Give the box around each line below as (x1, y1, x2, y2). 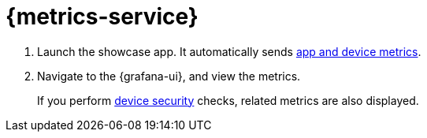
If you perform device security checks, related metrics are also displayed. (37, 93, 419, 107)
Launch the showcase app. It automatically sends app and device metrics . (37, 44, 421, 58)
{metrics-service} (6, 3, 199, 30)
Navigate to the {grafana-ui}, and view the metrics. (37, 69, 301, 83)
